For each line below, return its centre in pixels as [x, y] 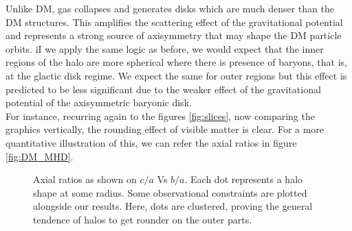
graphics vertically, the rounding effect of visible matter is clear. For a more [165, 129]
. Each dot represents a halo [244, 179]
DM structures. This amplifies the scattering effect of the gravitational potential [174, 22]
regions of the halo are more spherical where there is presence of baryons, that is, [176, 62]
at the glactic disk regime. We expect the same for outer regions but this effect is [176, 75]
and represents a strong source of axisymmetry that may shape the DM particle [174, 35]
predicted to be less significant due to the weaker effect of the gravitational [163, 89]
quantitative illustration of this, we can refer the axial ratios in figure [151, 142]
